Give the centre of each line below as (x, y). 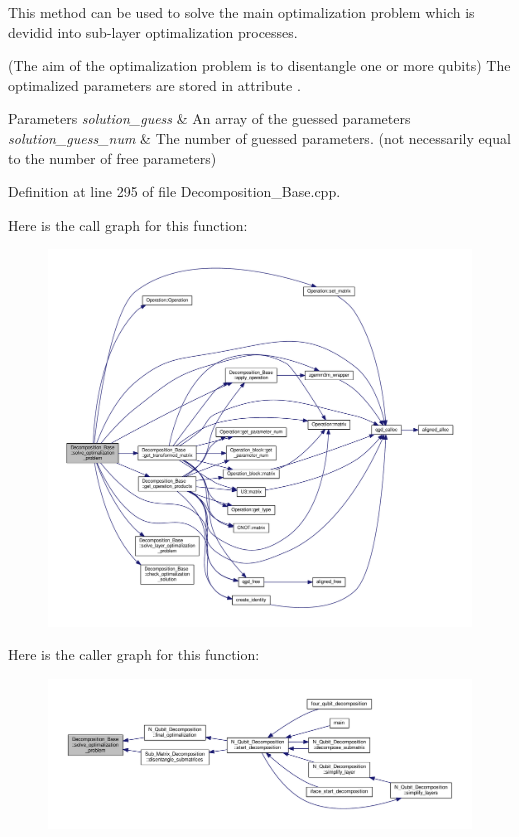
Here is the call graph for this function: (128, 224)
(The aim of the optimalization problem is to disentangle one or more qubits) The (259, 65)
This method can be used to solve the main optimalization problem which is (241, 12)
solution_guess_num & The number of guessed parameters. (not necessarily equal (259, 137)
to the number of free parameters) (112, 157)
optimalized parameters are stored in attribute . (154, 84)
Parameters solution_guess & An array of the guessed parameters (209, 118)
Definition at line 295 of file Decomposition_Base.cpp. (174, 191)
